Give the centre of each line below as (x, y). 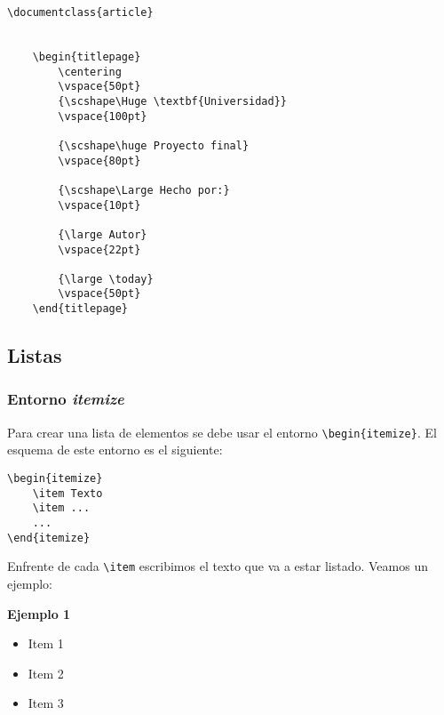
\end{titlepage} (80, 309)
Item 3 (46, 703)
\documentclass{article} (80, 12)
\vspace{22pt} (99, 249)
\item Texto (67, 493)
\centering (90, 72)
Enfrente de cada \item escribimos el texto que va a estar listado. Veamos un (218, 566)
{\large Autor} (103, 234)
